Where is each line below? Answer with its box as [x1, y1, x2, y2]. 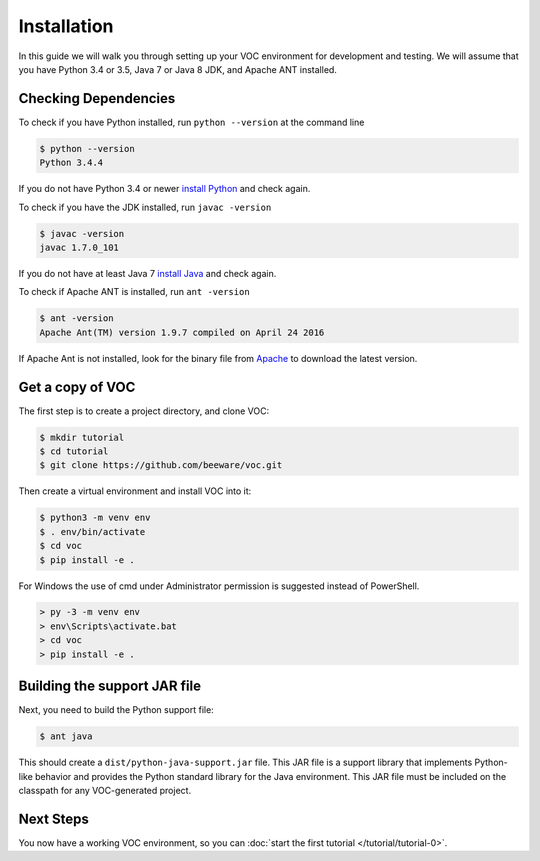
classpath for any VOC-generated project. [18, 784, 192, 796]
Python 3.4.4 [39, 157, 104, 169]
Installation [18, 15, 114, 37]
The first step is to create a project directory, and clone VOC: [18, 405, 270, 417]
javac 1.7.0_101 [39, 241, 120, 253]
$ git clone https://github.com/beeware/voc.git [39, 460, 283, 471]
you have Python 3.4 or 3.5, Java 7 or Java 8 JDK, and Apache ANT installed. [18, 63, 337, 75]
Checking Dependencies [18, 90, 176, 107]
